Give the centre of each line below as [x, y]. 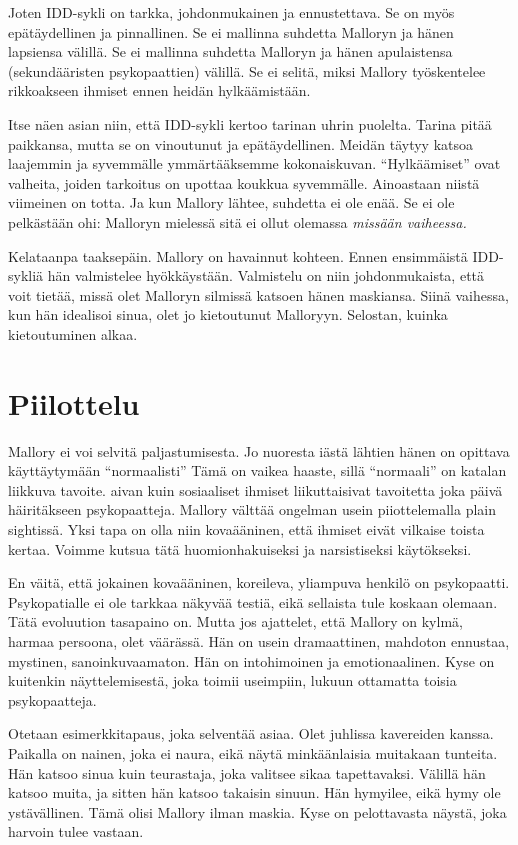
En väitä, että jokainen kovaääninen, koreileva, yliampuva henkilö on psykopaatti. [259, 582]
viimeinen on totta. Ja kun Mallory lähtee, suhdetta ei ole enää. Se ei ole [231, 202]
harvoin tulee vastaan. [76, 831]
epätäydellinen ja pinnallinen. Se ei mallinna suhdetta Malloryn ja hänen [231, 31]
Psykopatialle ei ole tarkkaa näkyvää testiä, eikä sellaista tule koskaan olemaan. [253, 601]
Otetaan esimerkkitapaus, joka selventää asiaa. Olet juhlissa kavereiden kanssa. [251, 733]
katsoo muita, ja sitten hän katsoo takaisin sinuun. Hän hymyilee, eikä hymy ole [254, 792]
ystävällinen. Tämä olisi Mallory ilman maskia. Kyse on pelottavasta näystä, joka [257, 811]
